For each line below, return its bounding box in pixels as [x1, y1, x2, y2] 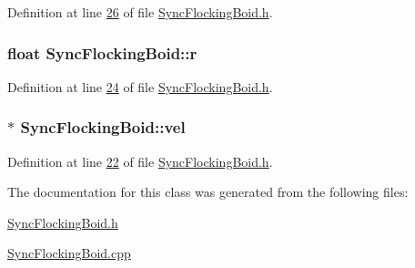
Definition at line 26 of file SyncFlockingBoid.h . [7, 3, 273, 21]
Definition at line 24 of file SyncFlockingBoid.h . [7, 77, 273, 96]
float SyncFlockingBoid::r [7, 41, 197, 64]
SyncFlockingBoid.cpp [7, 243, 131, 263]
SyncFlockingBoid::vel [20, 116, 186, 139]
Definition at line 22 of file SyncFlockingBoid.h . [7, 151, 273, 170]
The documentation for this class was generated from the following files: [7, 182, 409, 201]
